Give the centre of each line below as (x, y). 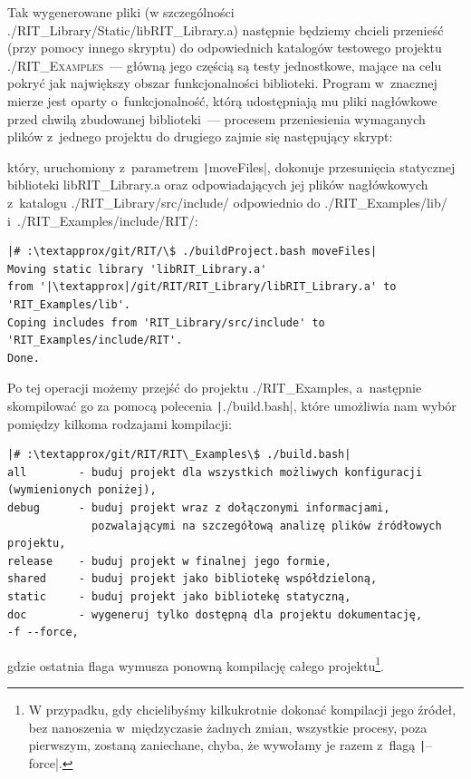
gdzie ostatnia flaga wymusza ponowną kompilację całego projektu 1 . (196, 664)
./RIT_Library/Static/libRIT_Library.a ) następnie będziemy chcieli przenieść (226, 29)
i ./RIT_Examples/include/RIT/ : (103, 220)
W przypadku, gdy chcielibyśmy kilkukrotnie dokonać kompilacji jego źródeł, (242, 709)
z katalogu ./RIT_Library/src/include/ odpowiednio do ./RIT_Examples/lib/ (227, 202)
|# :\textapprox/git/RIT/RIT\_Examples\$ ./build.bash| (179, 455)
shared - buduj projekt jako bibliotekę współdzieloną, (192, 579)
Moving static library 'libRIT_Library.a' (137, 269)
